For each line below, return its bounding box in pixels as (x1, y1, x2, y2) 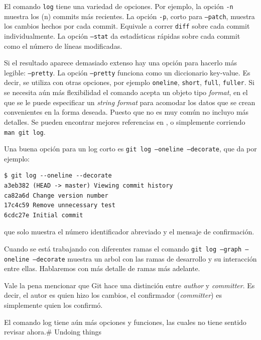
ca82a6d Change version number (4, 192, 108, 199)
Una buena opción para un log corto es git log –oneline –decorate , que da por (4, 143, 257, 154)
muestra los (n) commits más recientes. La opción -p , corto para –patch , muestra (4, 11, 255, 21)
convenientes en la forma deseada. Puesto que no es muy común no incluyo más (4, 107, 249, 117)
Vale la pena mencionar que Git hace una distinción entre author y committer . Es (4, 280, 255, 290)
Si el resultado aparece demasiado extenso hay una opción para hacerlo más (4, 57, 237, 68)
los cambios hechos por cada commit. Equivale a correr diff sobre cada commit (4, 21, 250, 31)
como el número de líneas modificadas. (4, 40, 122, 51)
